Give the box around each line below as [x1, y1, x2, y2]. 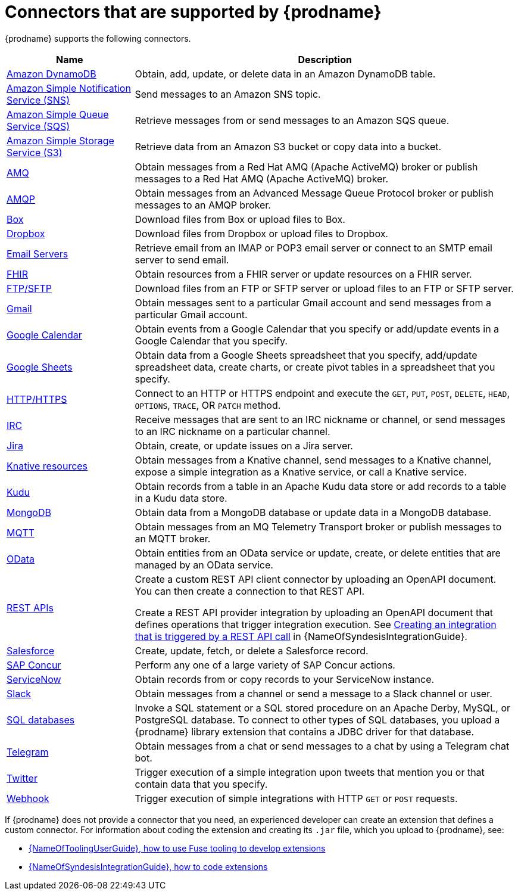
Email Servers [7, 247, 68, 260]
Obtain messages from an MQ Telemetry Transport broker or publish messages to [135, 520, 502, 533]
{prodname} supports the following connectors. [5, 33, 191, 43]
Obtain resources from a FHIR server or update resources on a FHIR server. [135, 268, 472, 280]
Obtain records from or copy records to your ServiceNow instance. [135, 673, 435, 685]
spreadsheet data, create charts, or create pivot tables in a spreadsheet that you [135, 361, 495, 373]
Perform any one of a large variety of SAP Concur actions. [135, 658, 395, 671]
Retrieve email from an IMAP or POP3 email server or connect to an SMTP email [135, 241, 492, 254]
